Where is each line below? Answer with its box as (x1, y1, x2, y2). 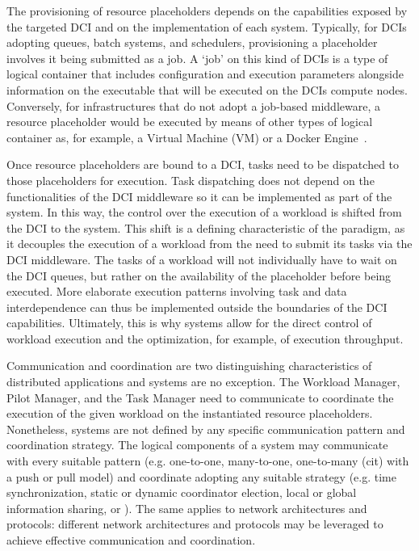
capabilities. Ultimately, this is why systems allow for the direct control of (6, 314, 372, 331)
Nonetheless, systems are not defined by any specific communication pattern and (6, 420, 405, 437)
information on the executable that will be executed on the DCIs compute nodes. (6, 81, 408, 98)
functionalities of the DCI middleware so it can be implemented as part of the (6, 187, 392, 204)
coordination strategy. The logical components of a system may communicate (6, 436, 388, 453)
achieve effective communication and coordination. (6, 532, 256, 548)
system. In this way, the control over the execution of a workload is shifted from (6, 204, 402, 221)
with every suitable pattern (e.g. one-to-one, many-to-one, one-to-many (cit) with (6, 452, 409, 469)
